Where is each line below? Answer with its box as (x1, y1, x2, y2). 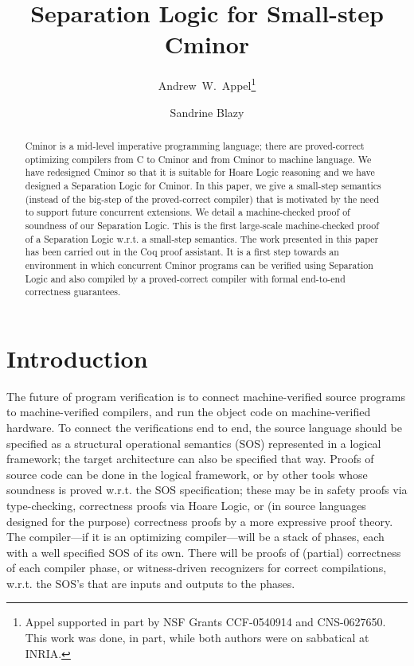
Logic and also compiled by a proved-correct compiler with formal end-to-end (25, 271, 346, 285)
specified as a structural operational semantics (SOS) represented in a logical (6, 434, 381, 451)
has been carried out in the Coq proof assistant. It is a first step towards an (25, 245, 339, 259)
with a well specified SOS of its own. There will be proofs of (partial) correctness (6, 543, 401, 560)
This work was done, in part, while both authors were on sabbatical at (25, 629, 369, 646)
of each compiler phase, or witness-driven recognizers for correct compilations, (6, 559, 387, 576)
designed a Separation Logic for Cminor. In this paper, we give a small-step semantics (25, 178, 381, 192)
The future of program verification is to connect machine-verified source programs (6, 388, 406, 404)
